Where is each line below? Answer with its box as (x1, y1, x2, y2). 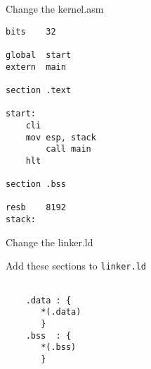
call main (46, 144, 91, 155)
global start (6, 49, 72, 60)
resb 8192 (6, 202, 66, 213)
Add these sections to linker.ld (6, 258, 146, 273)
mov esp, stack (25, 132, 96, 143)
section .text (6, 85, 72, 95)
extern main (6, 61, 66, 72)
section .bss (6, 179, 66, 190)
